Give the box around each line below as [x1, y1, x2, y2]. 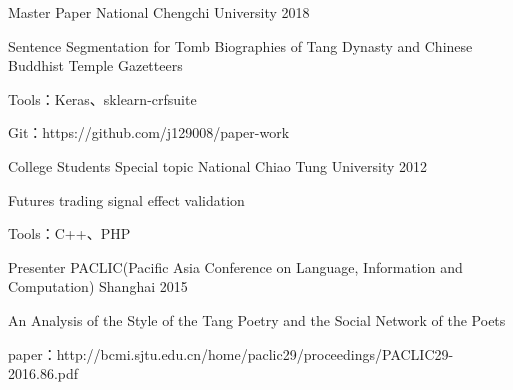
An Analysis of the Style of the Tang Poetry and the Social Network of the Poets [8, 309, 506, 330]
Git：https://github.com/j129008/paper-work [8, 122, 290, 143]
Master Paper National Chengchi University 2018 [8, 2, 310, 22]
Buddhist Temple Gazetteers [8, 55, 183, 76]
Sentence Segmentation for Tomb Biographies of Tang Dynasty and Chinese [8, 35, 473, 56]
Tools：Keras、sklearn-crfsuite [8, 88, 197, 109]
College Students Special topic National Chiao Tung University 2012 [8, 155, 428, 176]
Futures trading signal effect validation [8, 189, 245, 210]
